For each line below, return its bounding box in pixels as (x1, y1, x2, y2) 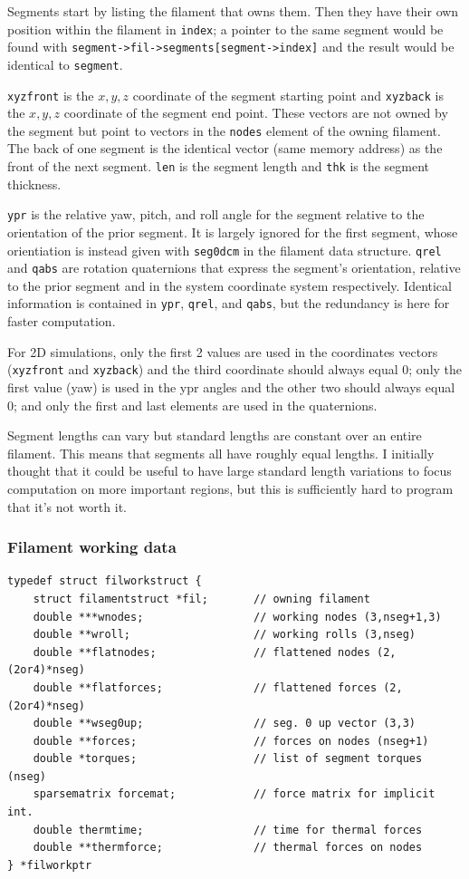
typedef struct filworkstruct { (7, 575, 202, 588)
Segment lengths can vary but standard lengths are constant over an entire (7, 426, 422, 445)
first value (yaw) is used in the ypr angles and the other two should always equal (7, 377, 455, 396)
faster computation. (7, 312, 116, 331)
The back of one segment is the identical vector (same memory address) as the (7, 139, 443, 158)
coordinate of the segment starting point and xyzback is (132, 85, 444, 104)
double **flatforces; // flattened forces (33, 681, 378, 694)
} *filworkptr (7, 858, 92, 872)
